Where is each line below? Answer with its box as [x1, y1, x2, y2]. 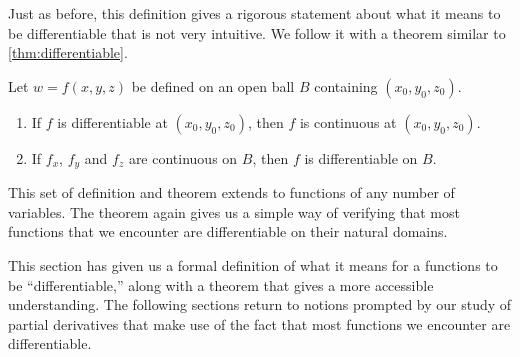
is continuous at [299, 111, 397, 132]
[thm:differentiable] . [8, 42, 128, 63]
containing [314, 75, 378, 96]
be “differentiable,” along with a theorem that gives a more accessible [8, 274, 434, 295]
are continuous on [128, 147, 238, 168]
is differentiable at [57, 111, 168, 132]
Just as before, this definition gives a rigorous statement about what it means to [8, 3, 501, 23]
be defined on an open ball [131, 75, 295, 96]
